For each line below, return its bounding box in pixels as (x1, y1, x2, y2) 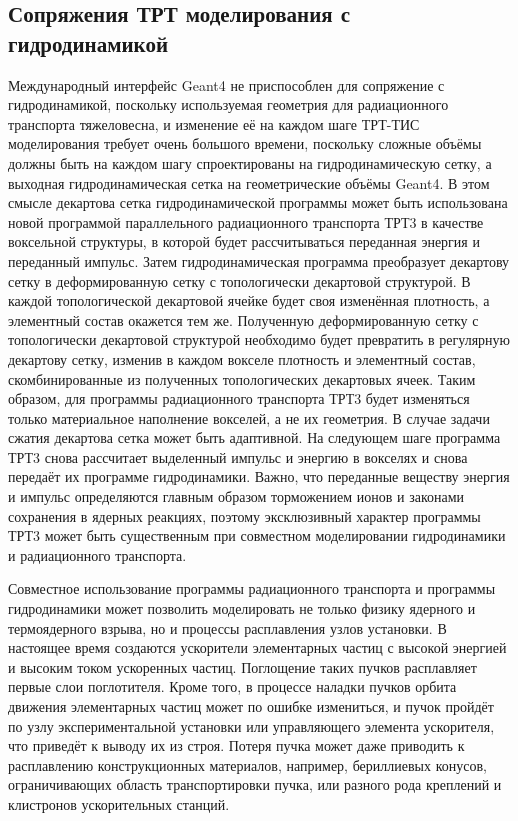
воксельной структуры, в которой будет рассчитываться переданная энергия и (8, 231, 480, 252)
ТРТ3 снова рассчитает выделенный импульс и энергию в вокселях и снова (8, 446, 468, 467)
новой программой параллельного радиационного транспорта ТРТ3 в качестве (8, 211, 484, 232)
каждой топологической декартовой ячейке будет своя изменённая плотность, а (8, 290, 490, 311)
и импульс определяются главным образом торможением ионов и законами (8, 486, 465, 507)
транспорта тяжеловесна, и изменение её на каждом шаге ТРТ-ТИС (8, 113, 420, 134)
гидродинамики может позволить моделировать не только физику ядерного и (8, 598, 476, 619)
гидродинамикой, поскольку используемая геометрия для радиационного (8, 94, 449, 115)
